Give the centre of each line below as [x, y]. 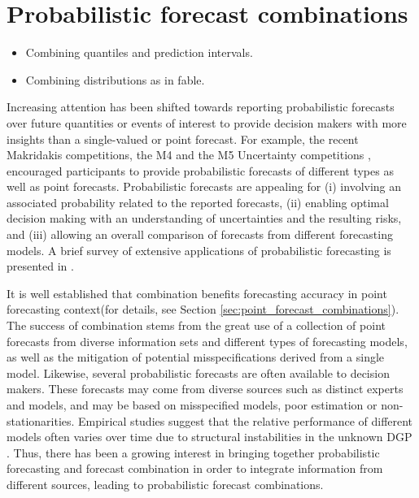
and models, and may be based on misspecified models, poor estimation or [192, 405]
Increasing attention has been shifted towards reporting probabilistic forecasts [201, 107]
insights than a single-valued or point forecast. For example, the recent [183, 139]
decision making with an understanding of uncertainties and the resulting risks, [204, 218]
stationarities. [41, 420]
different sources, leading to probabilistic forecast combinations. [165, 484]
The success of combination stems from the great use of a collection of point [196, 325]
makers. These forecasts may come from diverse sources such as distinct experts [205, 389]
